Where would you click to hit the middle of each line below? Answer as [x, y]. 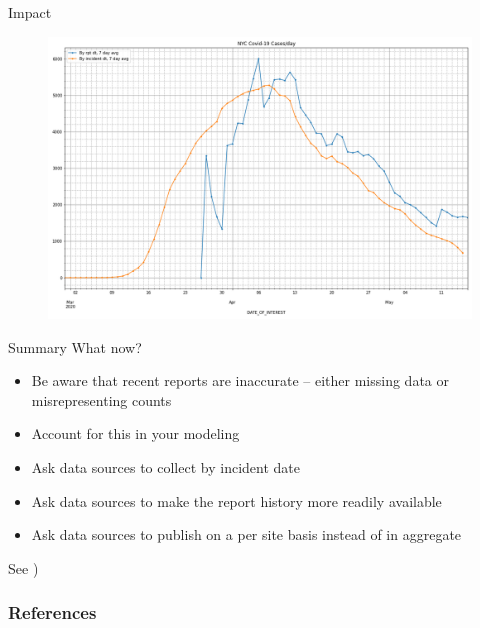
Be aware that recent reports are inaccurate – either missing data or [240, 380]
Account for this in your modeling [135, 433]
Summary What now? [75, 346]
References [52, 612]
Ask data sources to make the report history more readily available [236, 500]
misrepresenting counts [101, 399]
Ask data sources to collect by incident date [165, 466]
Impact [30, 12]
